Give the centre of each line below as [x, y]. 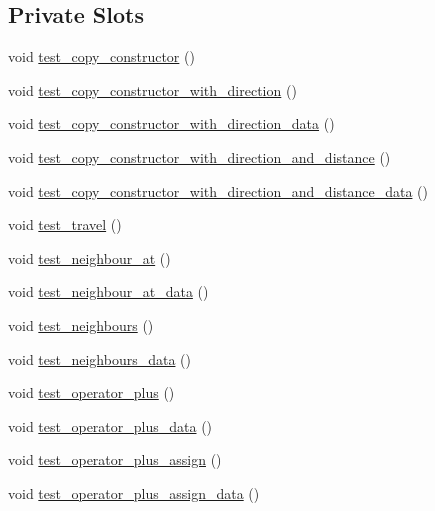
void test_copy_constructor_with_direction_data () [171, 123]
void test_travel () [65, 224]
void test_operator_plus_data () [110, 425]
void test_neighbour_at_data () [108, 291]
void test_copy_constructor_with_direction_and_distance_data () [218, 190]
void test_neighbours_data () [100, 358]
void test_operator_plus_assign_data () [134, 492]
